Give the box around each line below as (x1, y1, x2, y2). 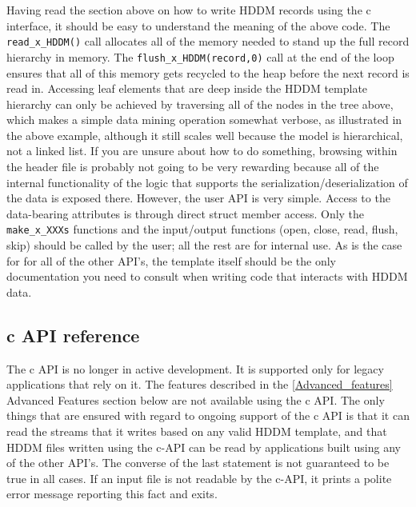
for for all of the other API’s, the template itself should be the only (6, 252, 337, 269)
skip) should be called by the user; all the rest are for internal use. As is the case (6, 237, 402, 253)
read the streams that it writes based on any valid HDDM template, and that (6, 423, 387, 440)
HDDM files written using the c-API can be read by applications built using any (6, 438, 401, 455)
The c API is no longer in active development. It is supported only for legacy (6, 360, 384, 377)
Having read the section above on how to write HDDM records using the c (6, 2, 371, 18)
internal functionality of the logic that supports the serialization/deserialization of (6, 174, 408, 190)
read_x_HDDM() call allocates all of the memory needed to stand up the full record (6, 33, 410, 50)
